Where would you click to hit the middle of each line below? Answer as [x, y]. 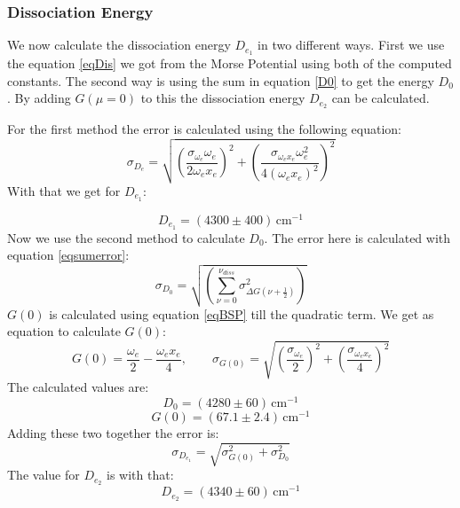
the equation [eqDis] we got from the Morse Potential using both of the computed [230, 63]
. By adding [39, 98]
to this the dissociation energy [223, 98]
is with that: [140, 475]
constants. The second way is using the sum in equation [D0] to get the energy [221, 80]
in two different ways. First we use [351, 45]
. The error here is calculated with [357, 237]
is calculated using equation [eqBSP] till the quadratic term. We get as [242, 313]
